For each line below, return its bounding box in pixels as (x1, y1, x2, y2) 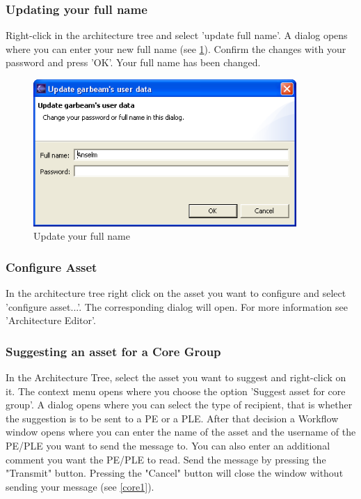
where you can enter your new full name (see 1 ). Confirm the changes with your (6, 41, 346, 56)
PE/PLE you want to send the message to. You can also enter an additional (6, 438, 330, 452)
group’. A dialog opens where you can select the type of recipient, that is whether (6, 397, 353, 412)
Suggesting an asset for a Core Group (6, 342, 221, 360)
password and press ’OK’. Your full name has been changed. (6, 55, 261, 70)
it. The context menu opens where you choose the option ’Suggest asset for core (6, 383, 346, 398)
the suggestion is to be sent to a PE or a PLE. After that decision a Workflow (6, 410, 339, 425)
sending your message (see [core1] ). (6, 479, 154, 493)
